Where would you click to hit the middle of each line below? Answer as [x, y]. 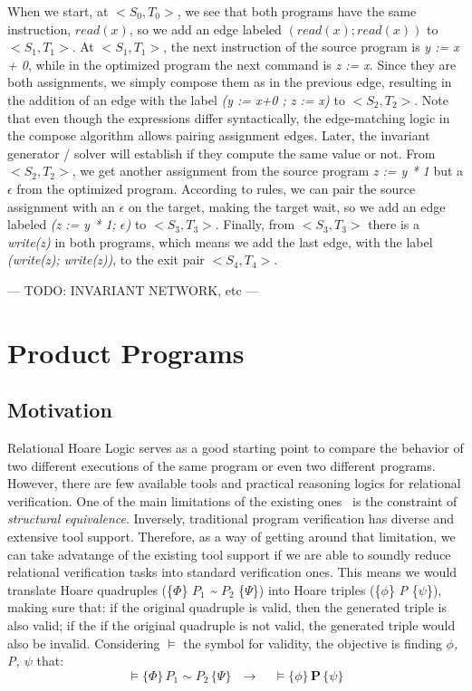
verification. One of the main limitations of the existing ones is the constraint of [232, 500]
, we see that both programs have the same [297, 11]
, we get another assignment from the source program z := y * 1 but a [268, 171]
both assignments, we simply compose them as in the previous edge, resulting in [230, 82]
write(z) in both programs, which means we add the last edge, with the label [220, 241]
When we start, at [58, 11]
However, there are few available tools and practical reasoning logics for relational [234, 483]
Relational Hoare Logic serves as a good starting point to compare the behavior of [236, 448]
